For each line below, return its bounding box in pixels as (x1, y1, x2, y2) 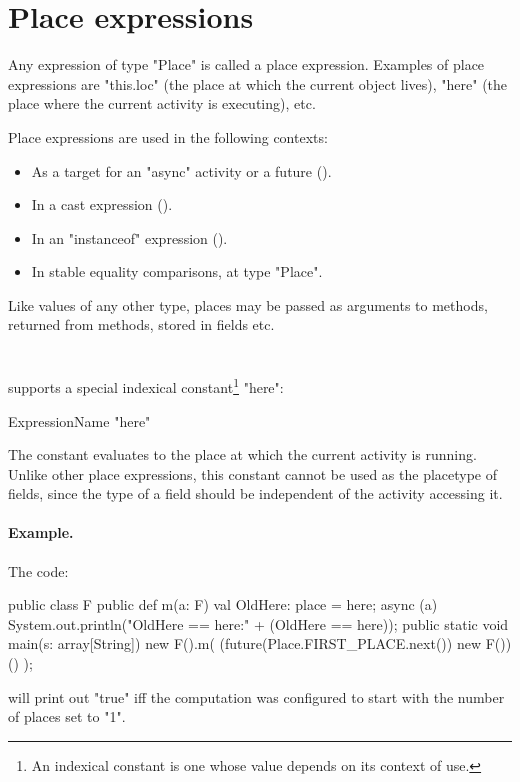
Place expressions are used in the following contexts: (8, 126, 328, 147)
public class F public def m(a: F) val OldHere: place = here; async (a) (8, 594, 438, 615)
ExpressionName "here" (8, 410, 151, 431)
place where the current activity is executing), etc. (8, 93, 316, 114)
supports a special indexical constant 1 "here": (8, 374, 284, 397)
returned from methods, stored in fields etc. (8, 314, 275, 335)
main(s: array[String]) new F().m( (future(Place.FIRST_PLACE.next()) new (8, 633, 481, 654)
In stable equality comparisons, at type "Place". (31, 261, 323, 282)
